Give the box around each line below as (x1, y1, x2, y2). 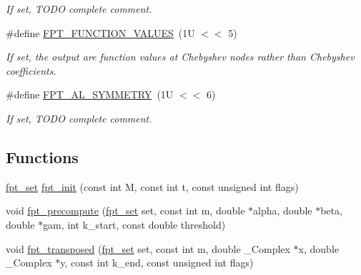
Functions (6, 145, 79, 167)
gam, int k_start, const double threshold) (43, 217, 226, 232)
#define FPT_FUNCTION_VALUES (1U (6, 25, 195, 40)
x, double (298, 241, 339, 256)
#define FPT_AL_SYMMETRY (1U (6, 87, 174, 102)
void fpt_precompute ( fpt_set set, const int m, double (6, 203, 245, 218)
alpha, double (253, 203, 312, 218)
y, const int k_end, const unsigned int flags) (60, 255, 254, 270)
